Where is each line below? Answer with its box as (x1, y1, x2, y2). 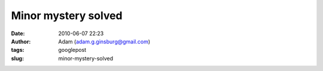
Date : (11, 30, 25, 37)
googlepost (58, 47, 87, 54)
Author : (11, 38, 31, 45)
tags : (11, 47, 25, 54)
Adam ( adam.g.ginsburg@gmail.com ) (58, 38, 151, 45)
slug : (11, 54, 24, 62)
